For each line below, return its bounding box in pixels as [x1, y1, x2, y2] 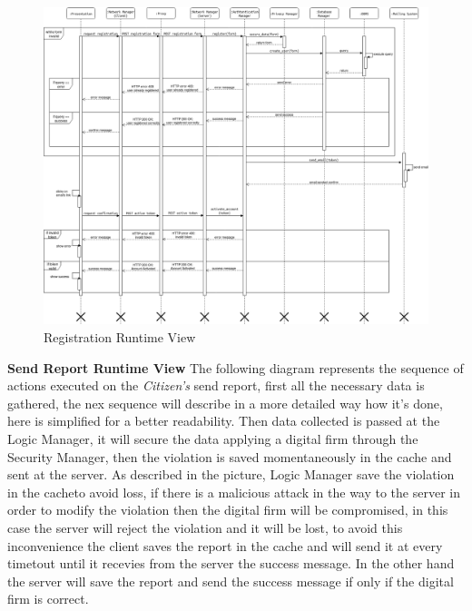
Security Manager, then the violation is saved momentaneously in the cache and [7, 447, 452, 466]
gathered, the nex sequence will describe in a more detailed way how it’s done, [7, 393, 443, 412]
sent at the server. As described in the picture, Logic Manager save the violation [7, 465, 455, 484]
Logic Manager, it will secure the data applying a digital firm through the [7, 429, 418, 448]
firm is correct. [7, 589, 89, 608]
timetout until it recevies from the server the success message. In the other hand [7, 554, 455, 573]
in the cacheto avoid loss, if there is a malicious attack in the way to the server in [7, 482, 460, 501]
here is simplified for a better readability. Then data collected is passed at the [7, 411, 440, 430]
